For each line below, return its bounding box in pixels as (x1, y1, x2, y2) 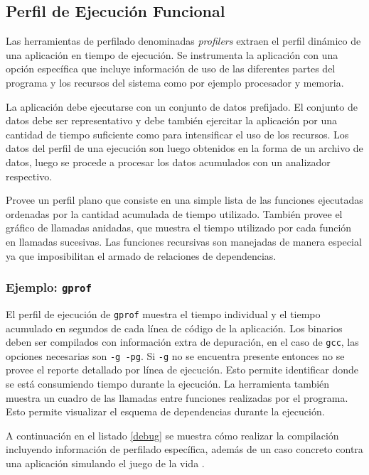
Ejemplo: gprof (6, 278, 92, 296)
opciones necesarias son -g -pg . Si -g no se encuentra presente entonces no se (6, 348, 345, 363)
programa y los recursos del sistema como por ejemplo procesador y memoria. (6, 75, 344, 89)
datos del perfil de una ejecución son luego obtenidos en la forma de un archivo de (6, 141, 363, 155)
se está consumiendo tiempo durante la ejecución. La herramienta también (6, 376, 330, 391)
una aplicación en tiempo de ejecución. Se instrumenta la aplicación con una (6, 47, 338, 62)
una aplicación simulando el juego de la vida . (6, 456, 205, 471)
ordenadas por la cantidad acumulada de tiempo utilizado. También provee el (6, 206, 343, 221)
